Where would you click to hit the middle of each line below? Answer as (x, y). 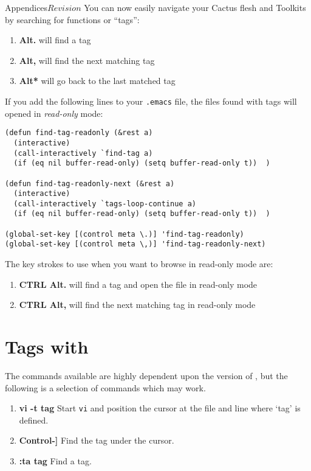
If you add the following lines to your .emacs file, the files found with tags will (151, 101)
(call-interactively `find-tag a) (83, 153)
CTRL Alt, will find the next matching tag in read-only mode (137, 305)
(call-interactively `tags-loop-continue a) (105, 204)
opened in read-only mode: (54, 113)
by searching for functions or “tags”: (72, 19)
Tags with (47, 347)
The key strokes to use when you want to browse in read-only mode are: (139, 264)
